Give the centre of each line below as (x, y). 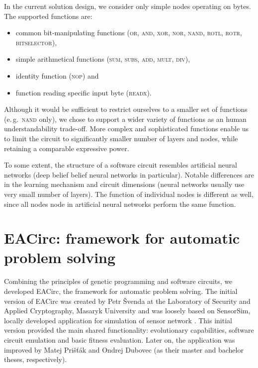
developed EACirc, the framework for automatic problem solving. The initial (121, 291)
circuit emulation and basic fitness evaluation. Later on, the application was (120, 339)
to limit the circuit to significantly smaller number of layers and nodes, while (121, 138)
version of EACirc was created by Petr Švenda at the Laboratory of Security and (127, 301)
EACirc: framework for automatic (122, 238)
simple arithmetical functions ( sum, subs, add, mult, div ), (103, 59)
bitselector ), (36, 42)
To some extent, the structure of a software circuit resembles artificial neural (121, 165)
